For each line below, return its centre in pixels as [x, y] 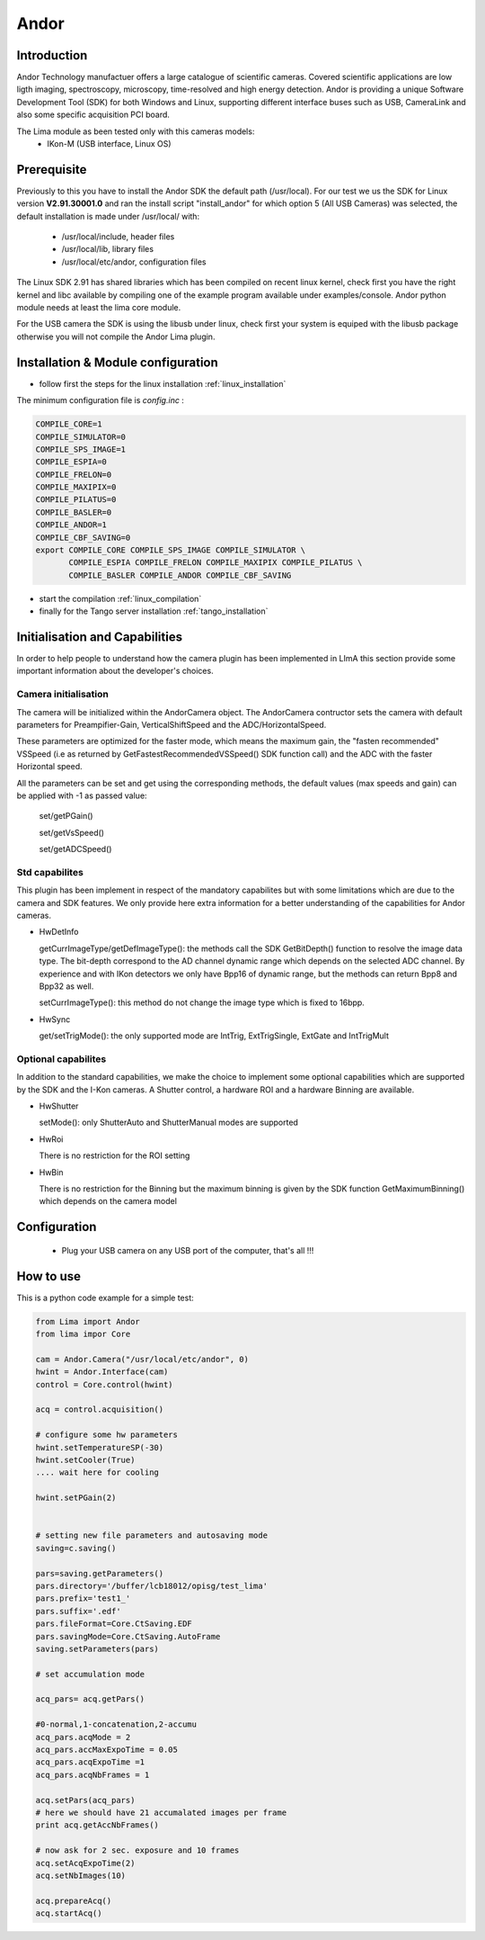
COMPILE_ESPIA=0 [71, 462]
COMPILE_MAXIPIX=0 [76, 487]
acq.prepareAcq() [74, 1900]
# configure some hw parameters [107, 1435]
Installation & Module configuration [118, 362]
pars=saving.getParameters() [100, 1573]
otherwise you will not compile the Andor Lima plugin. [116, 337]
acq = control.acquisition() [100, 1410]
